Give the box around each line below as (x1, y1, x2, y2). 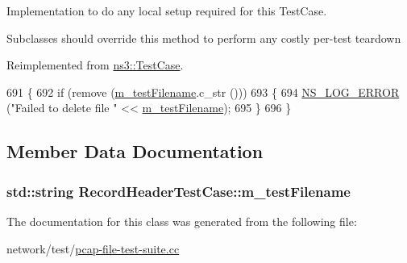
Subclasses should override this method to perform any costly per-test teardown (6, 29, 401, 46)
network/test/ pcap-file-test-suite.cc (6, 240, 180, 257)
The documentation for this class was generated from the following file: (6, 212, 357, 229)
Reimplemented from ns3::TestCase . (6, 56, 184, 73)
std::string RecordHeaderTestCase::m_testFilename (6, 181, 351, 201)
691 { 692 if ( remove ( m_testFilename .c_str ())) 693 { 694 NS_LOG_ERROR (6, 83, 400, 100)
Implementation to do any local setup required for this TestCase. (6, 2, 327, 19)
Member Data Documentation (6, 139, 264, 164)
